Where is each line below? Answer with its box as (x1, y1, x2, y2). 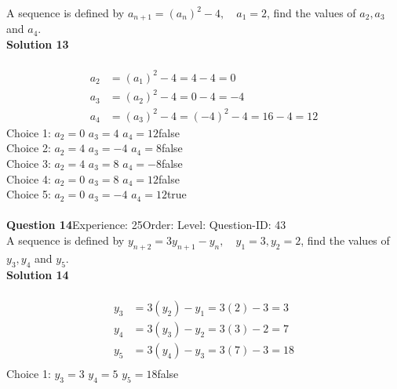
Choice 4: (6, 170, 51, 187)
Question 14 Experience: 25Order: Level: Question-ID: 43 (6, 216, 286, 233)
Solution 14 (6, 266, 69, 282)
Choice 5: (6, 186, 51, 202)
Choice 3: (6, 155, 51, 172)
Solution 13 (6, 36, 69, 53)
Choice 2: (6, 140, 51, 156)
